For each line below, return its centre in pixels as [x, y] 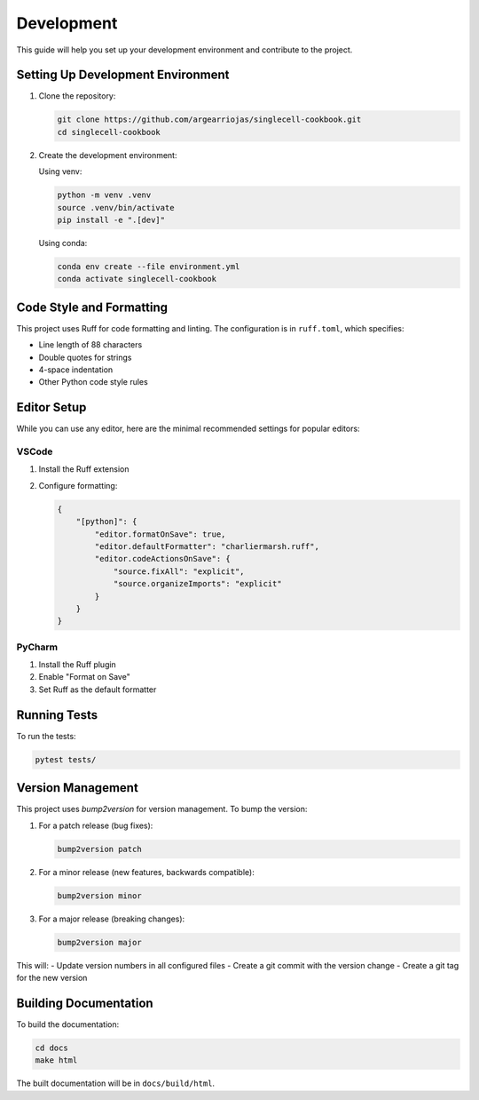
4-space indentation [76, 370]
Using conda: [63, 243]
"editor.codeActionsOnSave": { [162, 559]
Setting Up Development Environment [123, 75]
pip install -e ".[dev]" [111, 219]
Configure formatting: [78, 485]
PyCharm [37, 647]
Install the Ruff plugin [78, 665]
